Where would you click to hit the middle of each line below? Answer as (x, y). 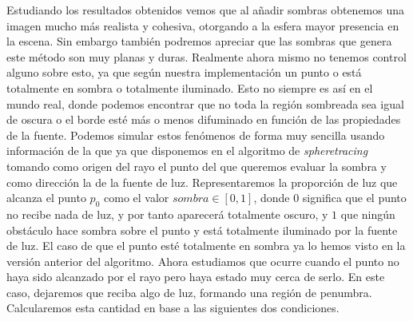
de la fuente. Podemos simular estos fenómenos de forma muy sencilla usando (196, 135)
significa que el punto (354, 198)
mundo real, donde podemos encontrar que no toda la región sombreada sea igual (205, 103)
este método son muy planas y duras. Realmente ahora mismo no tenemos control (206, 56)
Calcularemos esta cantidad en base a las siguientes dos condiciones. (173, 308)
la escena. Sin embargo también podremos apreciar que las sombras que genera (199, 41)
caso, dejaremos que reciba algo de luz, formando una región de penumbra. (189, 292)
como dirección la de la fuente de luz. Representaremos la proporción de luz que (202, 182)
